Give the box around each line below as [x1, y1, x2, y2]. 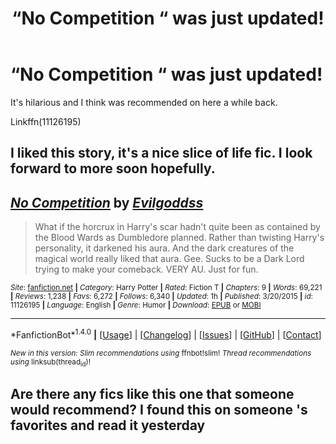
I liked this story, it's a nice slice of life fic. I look [10, 145, 313, 162]
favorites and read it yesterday [10, 417, 206, 434]
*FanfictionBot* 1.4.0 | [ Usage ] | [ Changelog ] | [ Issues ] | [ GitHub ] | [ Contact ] [10, 327, 322, 341]
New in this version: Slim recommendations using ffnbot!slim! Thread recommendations [10, 348, 312, 358]
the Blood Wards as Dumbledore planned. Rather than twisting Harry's [34, 232, 325, 244]
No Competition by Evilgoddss [10, 194, 204, 211]
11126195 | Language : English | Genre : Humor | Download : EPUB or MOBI [10, 300, 262, 311]
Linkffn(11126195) [10, 115, 82, 127]
